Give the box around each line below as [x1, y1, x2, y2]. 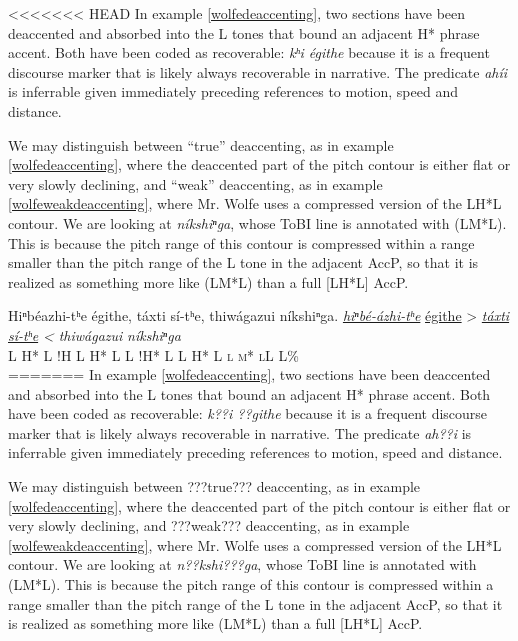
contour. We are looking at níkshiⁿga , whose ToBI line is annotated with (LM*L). [8, 212, 507, 233]
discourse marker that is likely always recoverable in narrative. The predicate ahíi [8, 61, 508, 82]
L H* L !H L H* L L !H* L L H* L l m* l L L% [8, 344, 299, 365]
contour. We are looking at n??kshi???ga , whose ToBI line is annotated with [8, 554, 477, 575]
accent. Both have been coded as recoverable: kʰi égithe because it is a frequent [8, 42, 490, 63]
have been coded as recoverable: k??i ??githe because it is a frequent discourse [8, 403, 488, 424]
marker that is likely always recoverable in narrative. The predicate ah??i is [8, 422, 472, 443]
